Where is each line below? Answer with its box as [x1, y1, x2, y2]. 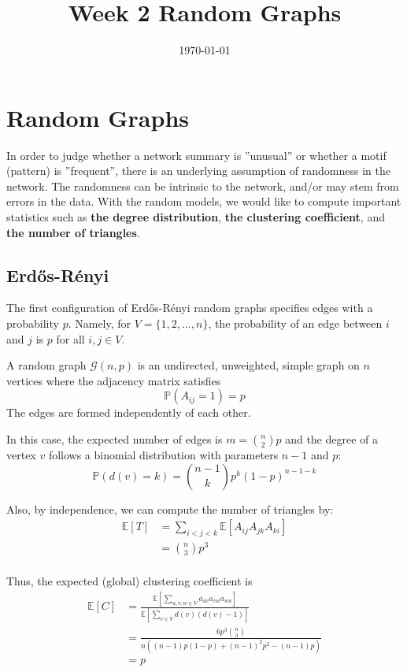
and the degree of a [285, 430, 379, 447]
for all [56, 330, 85, 347]
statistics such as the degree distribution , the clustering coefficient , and [6, 209, 385, 225]
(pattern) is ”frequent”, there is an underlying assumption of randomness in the [6, 162, 390, 179]
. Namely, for [68, 315, 131, 332]
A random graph [6, 357, 87, 373]
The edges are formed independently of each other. [6, 404, 251, 421]
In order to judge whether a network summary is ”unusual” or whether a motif [6, 147, 387, 163]
